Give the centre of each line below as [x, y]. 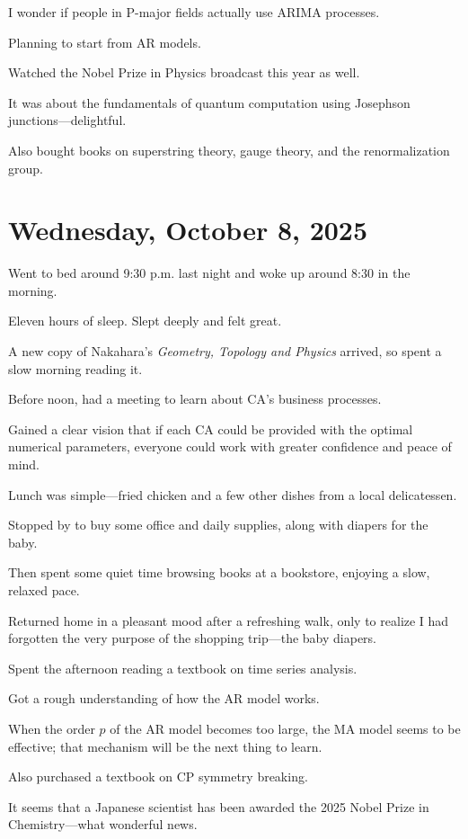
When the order [52, 728]
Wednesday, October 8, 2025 [188, 230]
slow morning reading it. [75, 368]
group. [26, 168]
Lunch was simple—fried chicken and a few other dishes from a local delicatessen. [233, 494]
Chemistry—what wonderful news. [103, 824]
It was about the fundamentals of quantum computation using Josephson [209, 102]
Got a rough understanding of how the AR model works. [164, 698]
